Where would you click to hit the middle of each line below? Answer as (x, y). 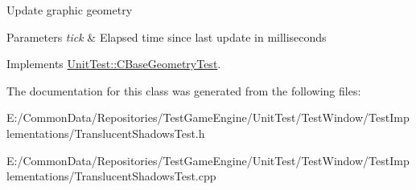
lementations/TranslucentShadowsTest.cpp (111, 176)
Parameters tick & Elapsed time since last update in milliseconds (167, 36)
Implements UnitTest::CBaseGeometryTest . (114, 64)
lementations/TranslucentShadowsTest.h (106, 133)
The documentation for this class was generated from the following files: (184, 90)
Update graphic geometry (70, 10)
